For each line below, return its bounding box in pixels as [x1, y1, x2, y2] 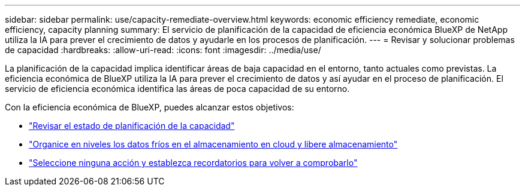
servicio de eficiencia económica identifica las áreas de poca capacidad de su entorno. [5, 84, 350, 94]
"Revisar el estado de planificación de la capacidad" [29, 121, 235, 131]
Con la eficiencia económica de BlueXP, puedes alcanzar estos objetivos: [5, 102, 294, 112]
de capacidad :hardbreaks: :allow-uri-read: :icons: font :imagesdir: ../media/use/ [5, 45, 321, 55]
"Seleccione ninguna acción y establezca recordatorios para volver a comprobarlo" [29, 158, 358, 168]
